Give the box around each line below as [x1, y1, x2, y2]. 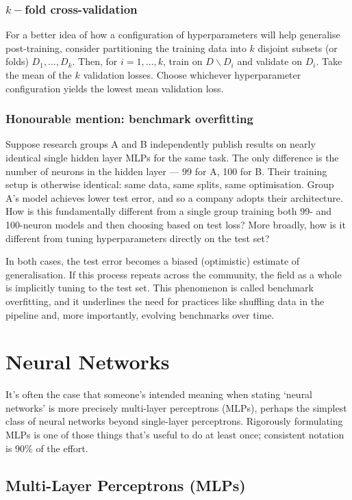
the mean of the [5, 68, 72, 81]
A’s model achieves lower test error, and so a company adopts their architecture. [5, 190, 343, 205]
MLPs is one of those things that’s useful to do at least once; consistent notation [5, 427, 344, 442]
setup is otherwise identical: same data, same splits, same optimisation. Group [5, 177, 334, 192]
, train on [162, 54, 203, 68]
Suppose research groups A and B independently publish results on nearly [5, 137, 316, 151]
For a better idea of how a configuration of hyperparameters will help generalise [5, 27, 340, 42]
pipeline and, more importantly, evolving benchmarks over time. [5, 307, 275, 321]
